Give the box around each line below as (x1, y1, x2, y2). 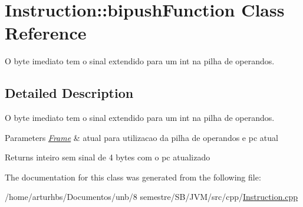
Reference (5, 21, 87, 45)
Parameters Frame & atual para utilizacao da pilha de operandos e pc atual (5, 131, 278, 143)
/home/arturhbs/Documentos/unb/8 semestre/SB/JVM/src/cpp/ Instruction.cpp (5, 190, 298, 203)
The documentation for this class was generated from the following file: (5, 170, 261, 183)
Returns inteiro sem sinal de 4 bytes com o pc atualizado (5, 151, 210, 163)
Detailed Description (5, 84, 134, 102)
